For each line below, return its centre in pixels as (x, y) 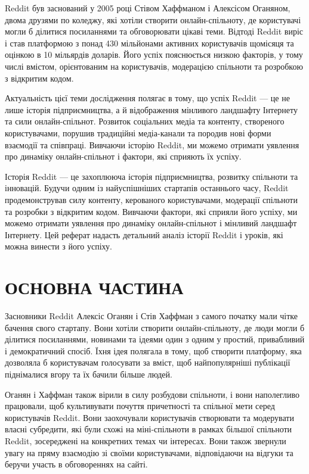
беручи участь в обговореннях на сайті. (76, 464)
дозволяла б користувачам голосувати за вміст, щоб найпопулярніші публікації (148, 362)
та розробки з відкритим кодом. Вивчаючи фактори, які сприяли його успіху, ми (151, 211)
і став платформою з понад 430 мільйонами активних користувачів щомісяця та (149, 43)
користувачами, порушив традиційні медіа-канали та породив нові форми (138, 132)
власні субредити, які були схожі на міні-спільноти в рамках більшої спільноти (149, 429)
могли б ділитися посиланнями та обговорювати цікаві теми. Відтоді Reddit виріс (154, 31)
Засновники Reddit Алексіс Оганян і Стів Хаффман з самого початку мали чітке (152, 316)
